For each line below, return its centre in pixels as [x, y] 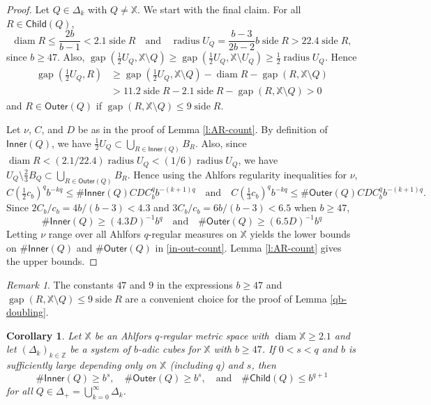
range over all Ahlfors [94, 234]
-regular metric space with [214, 335]
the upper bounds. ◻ [52, 261]
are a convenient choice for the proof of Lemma [226, 298]
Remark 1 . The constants [60, 285]
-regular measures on [192, 234]
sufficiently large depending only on [82, 365]
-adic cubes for [169, 349]
